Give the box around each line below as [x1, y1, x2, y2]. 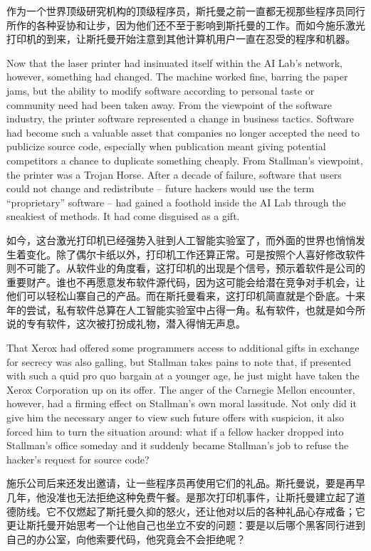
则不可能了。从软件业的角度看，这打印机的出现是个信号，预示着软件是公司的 [6, 261, 365, 275]
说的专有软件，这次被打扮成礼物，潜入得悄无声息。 [6, 316, 246, 331]
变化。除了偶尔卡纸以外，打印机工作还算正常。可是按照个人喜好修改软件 [26, 246, 365, 261]
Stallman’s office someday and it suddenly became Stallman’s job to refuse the [6, 438, 349, 453]
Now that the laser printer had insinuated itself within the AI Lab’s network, [6, 55, 343, 70]
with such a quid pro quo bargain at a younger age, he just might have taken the [6, 368, 360, 383]
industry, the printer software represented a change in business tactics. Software [6, 111, 355, 126]
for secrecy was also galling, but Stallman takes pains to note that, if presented [6, 354, 351, 369]
